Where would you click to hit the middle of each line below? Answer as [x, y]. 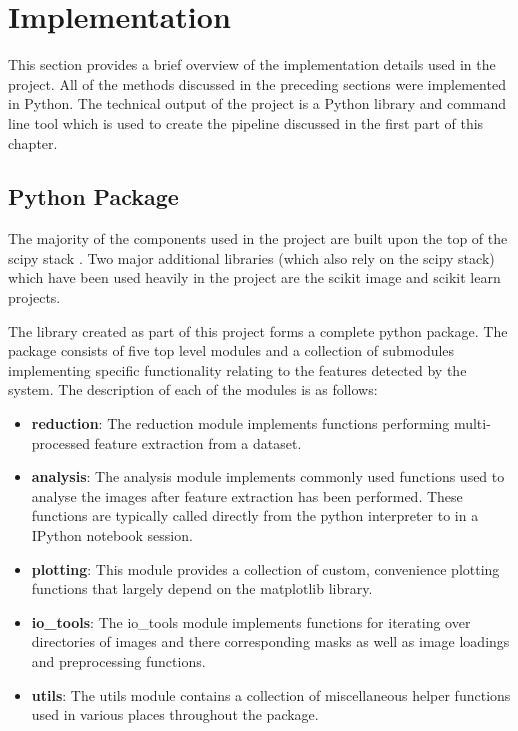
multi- [472, 423]
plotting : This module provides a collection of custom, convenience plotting [265, 568]
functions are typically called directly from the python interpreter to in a [255, 515]
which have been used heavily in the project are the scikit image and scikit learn [254, 277]
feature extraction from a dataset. [198, 442]
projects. [34, 297]
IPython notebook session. [112, 535]
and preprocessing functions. [118, 660]
